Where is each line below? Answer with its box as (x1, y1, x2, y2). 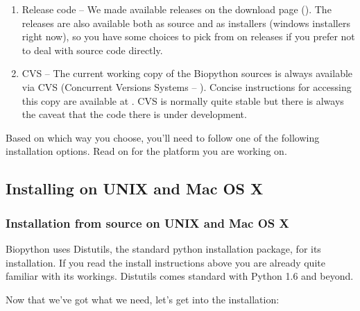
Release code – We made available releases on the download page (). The (22, 2, 332, 16)
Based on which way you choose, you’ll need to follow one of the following (6, 130, 320, 144)
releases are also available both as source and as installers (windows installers (22, 15, 350, 30)
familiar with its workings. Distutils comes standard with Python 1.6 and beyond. (6, 269, 354, 283)
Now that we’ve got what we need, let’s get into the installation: (6, 292, 280, 306)
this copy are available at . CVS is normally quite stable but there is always (22, 93, 344, 108)
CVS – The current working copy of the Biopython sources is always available (22, 66, 353, 81)
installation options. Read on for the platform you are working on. (6, 144, 287, 158)
